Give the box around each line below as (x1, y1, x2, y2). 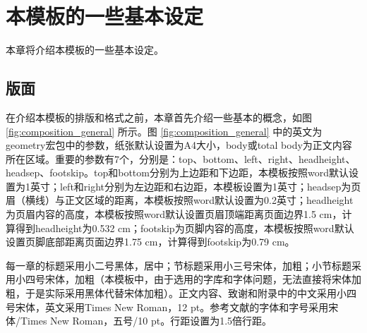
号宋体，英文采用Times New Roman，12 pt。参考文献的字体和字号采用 (6, 299, 329, 314)
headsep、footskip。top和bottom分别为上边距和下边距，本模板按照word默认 (6, 165, 349, 180)
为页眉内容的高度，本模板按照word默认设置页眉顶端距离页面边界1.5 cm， (6, 207, 342, 222)
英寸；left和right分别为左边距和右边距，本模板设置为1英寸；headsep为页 (30, 178, 361, 193)
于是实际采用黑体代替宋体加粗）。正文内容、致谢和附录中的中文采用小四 (25, 286, 356, 301)
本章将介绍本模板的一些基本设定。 (6, 42, 164, 57)
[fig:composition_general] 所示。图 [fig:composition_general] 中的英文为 (6, 123, 323, 138)
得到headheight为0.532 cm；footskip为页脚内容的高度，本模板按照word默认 (15, 220, 354, 235)
